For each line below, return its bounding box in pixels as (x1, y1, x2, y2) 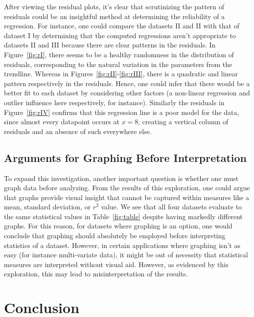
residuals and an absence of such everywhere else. (4, 126, 152, 136)
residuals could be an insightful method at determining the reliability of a (4, 11, 225, 21)
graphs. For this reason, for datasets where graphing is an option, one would (4, 221, 232, 231)
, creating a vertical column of (138, 116, 229, 127)
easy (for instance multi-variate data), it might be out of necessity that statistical (4, 249, 248, 260)
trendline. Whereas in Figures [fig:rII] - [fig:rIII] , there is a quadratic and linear (4, 68, 238, 79)
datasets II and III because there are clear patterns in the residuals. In (4, 40, 216, 50)
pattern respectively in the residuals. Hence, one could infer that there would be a (4, 78, 250, 88)
